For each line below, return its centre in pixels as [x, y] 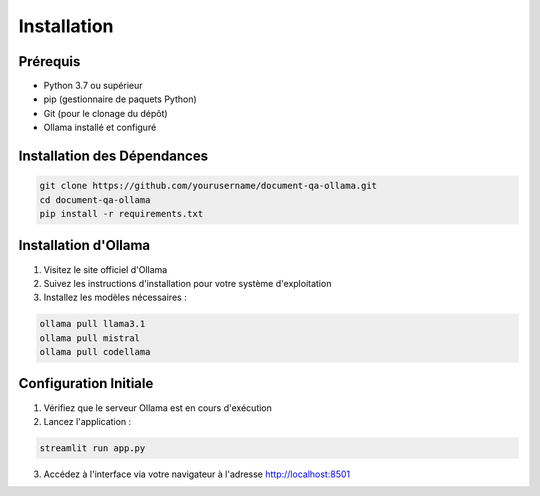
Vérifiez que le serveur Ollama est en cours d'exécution [157, 407]
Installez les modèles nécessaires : [115, 297]
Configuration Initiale [86, 383]
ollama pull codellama [95, 352]
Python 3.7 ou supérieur [93, 86]
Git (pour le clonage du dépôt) [106, 113]
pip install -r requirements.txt [121, 214]
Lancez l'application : [87, 421]
